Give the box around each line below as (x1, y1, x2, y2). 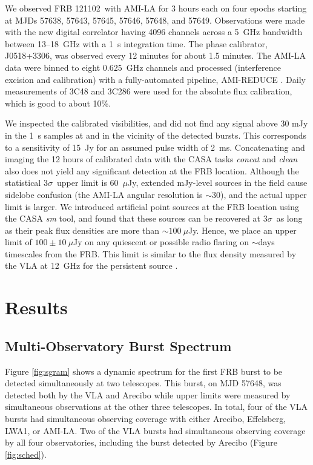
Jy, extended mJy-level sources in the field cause (128, 176, 308, 189)
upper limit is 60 (56, 176, 119, 189)
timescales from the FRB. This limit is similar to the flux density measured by (5, 247, 297, 260)
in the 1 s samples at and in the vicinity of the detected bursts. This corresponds (5, 128, 307, 141)
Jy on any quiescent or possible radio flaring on (73, 236, 249, 248)
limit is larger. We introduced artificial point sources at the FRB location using (5, 200, 300, 213)
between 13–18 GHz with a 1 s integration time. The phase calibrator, (5, 37, 268, 50)
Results (5, 295, 68, 320)
